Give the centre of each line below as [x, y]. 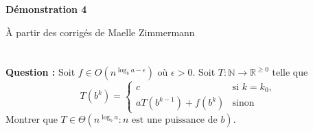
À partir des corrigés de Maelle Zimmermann [100, 32]
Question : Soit [40, 72]
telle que [290, 72]
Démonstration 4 [46, 9]
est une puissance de [175, 120]
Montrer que [32, 119]
